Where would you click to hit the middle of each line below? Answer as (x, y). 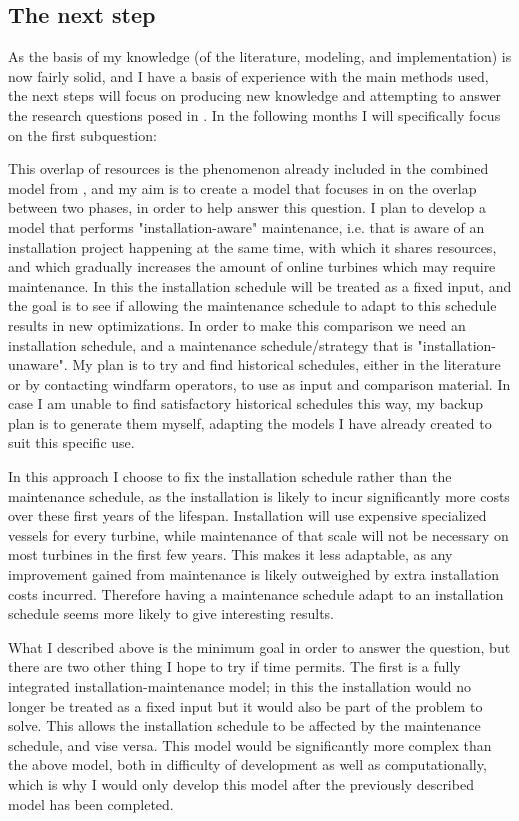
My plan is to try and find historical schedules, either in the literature (286, 364)
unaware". (38, 364)
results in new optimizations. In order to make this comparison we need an (237, 324)
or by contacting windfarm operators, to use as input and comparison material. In (259, 383)
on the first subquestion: (82, 134)
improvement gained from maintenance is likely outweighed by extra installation (254, 574)
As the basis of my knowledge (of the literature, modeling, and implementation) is (260, 56)
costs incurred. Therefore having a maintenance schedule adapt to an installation (256, 593)
